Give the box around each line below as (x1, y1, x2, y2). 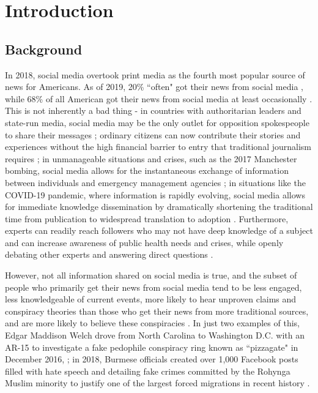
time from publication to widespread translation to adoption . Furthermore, (5, 212, 289, 225)
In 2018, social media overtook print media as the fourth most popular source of (5, 68, 305, 81)
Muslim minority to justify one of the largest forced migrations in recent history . (5, 376, 310, 389)
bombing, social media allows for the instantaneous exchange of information (5, 164, 289, 177)
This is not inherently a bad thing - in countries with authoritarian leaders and (5, 104, 301, 117)
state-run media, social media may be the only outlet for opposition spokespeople (5, 116, 309, 129)
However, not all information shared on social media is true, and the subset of (5, 269, 297, 282)
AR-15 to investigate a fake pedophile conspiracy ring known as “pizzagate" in (5, 340, 298, 353)
